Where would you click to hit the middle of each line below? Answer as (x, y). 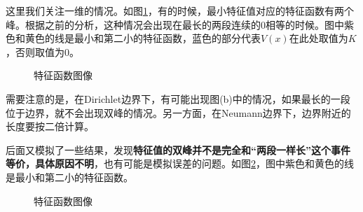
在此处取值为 (319, 38)
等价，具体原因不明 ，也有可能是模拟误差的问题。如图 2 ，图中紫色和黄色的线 (180, 163)
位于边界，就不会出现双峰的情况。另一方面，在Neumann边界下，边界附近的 (178, 112)
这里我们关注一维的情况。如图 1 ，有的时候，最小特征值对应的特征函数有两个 (180, 10)
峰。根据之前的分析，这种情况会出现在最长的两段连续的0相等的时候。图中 (175, 24)
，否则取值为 (35, 51)
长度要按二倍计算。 (50, 126)
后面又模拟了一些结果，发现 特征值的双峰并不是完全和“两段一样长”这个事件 (178, 149)
